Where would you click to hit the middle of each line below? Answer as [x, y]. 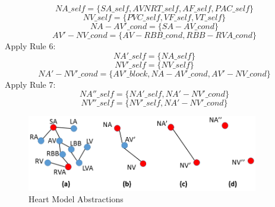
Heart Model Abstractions [76, 199]
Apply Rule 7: [30, 84]
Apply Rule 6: [30, 46]
